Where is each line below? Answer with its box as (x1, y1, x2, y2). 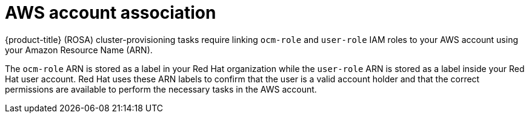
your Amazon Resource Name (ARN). (5, 44, 153, 55)
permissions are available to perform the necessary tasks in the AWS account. (5, 84, 317, 94)
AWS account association (5, 2, 216, 23)
